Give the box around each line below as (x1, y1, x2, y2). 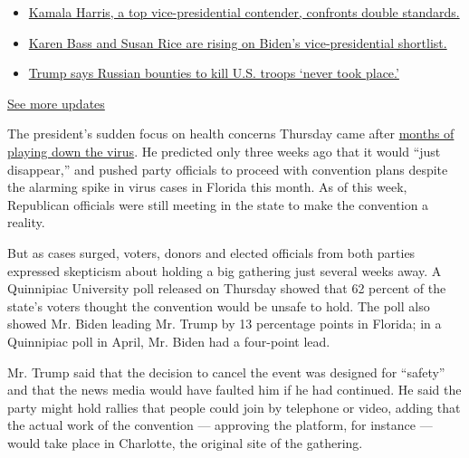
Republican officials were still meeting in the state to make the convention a (7, 195, 429, 214)
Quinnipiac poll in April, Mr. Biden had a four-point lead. (7, 331, 330, 350)
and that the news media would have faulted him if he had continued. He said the (7, 380, 462, 399)
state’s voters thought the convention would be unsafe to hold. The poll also (7, 296, 430, 315)
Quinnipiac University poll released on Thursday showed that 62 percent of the (7, 279, 446, 298)
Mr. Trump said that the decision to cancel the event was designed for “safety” (7, 362, 445, 381)
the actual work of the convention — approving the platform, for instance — (7, 415, 433, 434)
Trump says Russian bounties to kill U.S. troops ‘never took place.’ (28, 63, 399, 82)
